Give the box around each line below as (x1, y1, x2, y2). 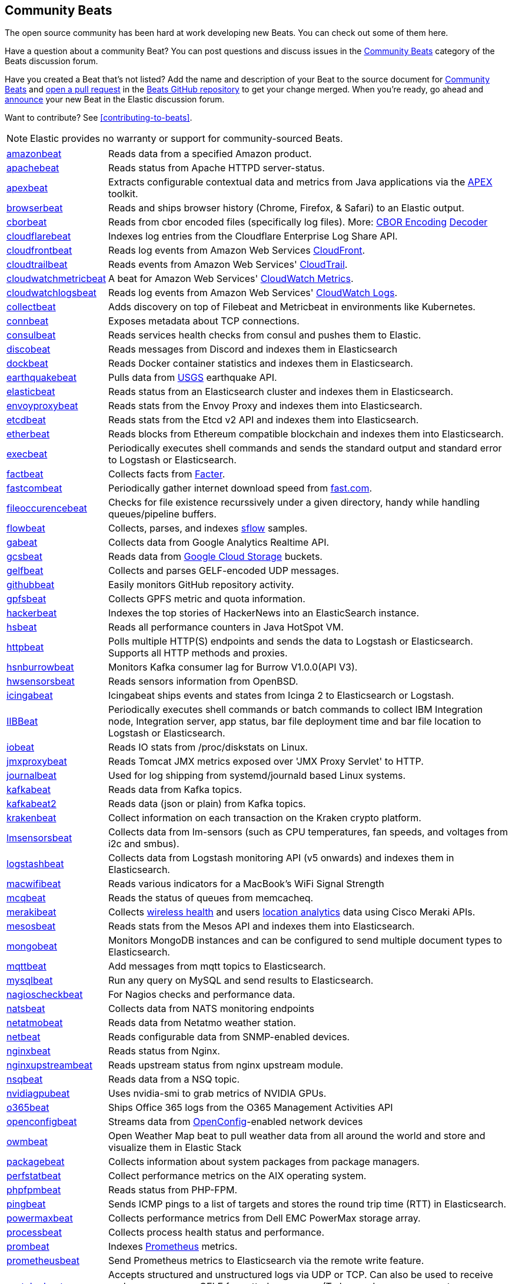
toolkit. (108, 188, 138, 200)
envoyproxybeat (6, 400, 78, 412)
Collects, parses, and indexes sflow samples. (108, 522, 308, 535)
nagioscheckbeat (6, 988, 83, 1001)
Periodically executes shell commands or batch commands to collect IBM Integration (108, 704, 483, 716)
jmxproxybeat (6, 755, 67, 768)
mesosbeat (6, 920, 56, 933)
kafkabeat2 (6, 798, 56, 810)
